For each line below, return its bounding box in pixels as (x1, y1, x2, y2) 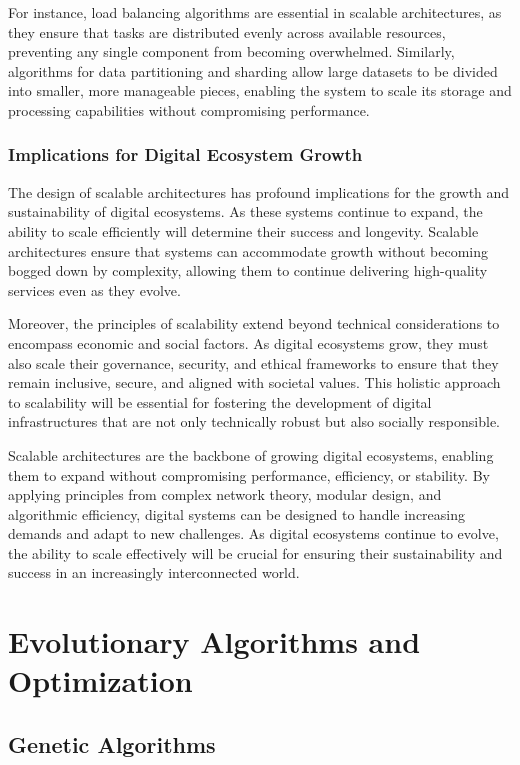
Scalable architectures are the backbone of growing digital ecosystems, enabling (8, 444, 494, 465)
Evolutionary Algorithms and (8, 621, 421, 662)
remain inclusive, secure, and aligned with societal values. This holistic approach (8, 372, 501, 393)
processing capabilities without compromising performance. (8, 99, 370, 120)
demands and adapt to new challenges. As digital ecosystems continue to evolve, (8, 523, 499, 544)
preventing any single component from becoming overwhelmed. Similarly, (8, 41, 455, 62)
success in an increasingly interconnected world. (8, 562, 300, 583)
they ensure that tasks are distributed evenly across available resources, (8, 21, 446, 42)
